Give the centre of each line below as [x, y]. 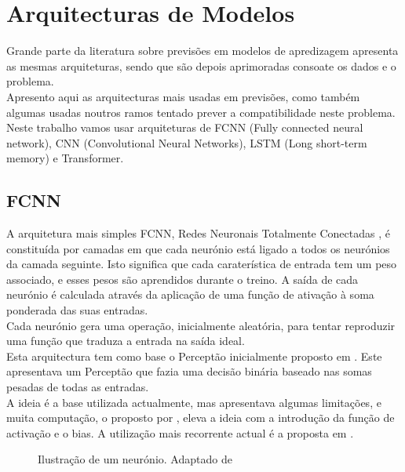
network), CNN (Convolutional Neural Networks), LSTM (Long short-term [187, 142]
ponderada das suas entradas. [77, 310]
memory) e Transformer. [65, 158]
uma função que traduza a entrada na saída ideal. [126, 341]
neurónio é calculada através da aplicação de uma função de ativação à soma [190, 294]
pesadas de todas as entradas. [78, 387]
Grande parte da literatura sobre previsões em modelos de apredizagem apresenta [202, 51]
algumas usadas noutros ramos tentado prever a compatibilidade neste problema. [201, 112]
